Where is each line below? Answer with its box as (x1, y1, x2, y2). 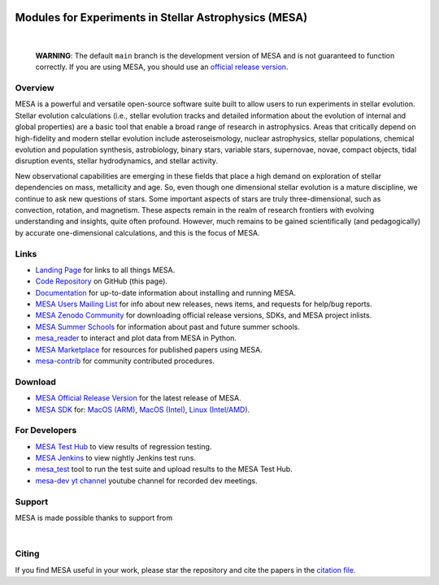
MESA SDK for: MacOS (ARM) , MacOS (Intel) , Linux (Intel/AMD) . (35, 405, 250, 414)
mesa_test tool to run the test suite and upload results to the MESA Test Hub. (35, 464, 293, 474)
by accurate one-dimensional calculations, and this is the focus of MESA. (15, 227, 260, 237)
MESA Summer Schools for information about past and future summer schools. (35, 322, 301, 331)
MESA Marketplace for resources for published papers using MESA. (35, 344, 263, 354)
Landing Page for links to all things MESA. (35, 265, 176, 275)
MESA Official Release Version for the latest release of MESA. (35, 393, 241, 403)
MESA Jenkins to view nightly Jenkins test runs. (35, 453, 197, 463)
